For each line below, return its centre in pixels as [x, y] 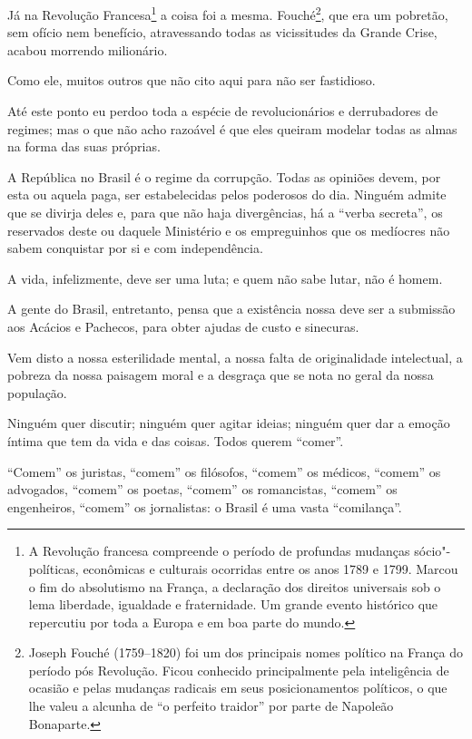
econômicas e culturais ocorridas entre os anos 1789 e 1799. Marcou [270, 568]
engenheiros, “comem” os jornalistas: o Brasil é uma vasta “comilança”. [205, 506]
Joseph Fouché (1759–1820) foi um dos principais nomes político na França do [246, 652]
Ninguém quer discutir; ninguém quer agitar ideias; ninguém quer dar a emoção [229, 423]
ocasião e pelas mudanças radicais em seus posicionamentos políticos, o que [238, 688]
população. [37, 392]
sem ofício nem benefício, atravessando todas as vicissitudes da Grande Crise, [222, 32]
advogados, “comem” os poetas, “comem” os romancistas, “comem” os [202, 489]
